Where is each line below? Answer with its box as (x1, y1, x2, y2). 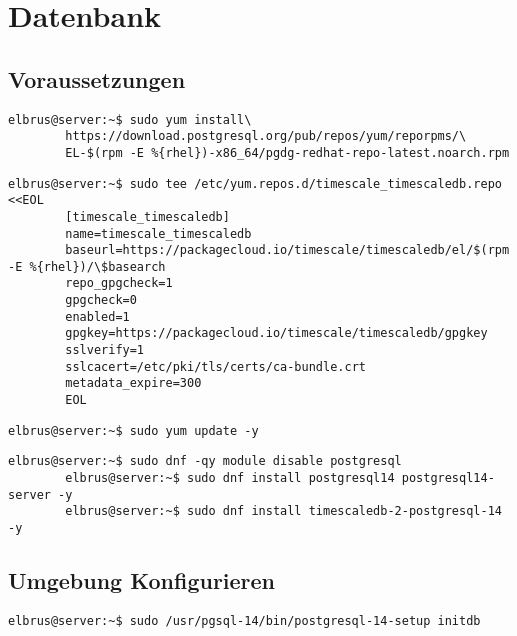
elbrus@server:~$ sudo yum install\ (8, 112, 252, 127)
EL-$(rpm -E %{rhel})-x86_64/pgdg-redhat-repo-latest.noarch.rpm (65, 145, 510, 160)
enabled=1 (65, 309, 130, 324)
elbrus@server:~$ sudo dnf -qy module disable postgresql (8, 454, 402, 469)
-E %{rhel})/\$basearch (8, 259, 166, 274)
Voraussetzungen (8, 63, 186, 94)
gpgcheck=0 (65, 293, 137, 308)
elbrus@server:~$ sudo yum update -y (8, 423, 259, 438)
